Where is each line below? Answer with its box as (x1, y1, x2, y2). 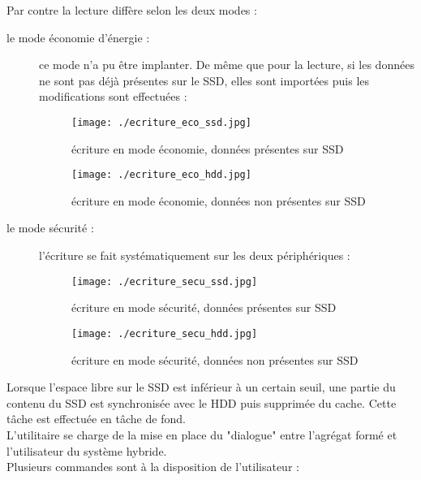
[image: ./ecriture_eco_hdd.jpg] (71, 169, 251, 181)
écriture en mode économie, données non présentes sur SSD (71, 192, 366, 209)
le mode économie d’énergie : (6, 28, 150, 45)
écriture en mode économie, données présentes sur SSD (71, 140, 344, 157)
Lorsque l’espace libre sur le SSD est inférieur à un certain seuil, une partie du (6, 378, 396, 396)
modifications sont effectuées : (39, 88, 187, 105)
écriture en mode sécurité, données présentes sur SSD (71, 299, 337, 316)
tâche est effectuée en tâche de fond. (6, 410, 186, 427)
